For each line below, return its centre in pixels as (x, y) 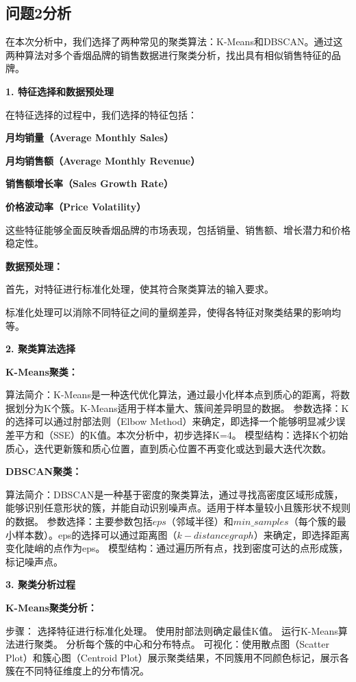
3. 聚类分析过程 (40, 584)
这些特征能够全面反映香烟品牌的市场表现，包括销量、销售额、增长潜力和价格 (178, 229)
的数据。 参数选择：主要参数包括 (79, 521)
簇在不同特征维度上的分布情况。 (77, 671)
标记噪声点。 (34, 561)
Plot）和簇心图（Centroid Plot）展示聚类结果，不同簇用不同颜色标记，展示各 (177, 657)
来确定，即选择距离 (306, 534)
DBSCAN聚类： (44, 471)
